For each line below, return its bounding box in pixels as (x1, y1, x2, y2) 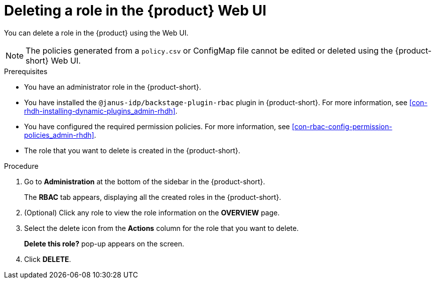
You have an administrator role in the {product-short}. (24, 82, 201, 91)
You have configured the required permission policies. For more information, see (24, 122, 290, 131)
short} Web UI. (26, 55, 81, 66)
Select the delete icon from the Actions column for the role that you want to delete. (24, 223, 299, 232)
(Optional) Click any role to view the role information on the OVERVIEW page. (24, 208, 280, 217)
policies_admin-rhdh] (24, 130, 94, 139)
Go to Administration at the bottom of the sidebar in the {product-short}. (24, 177, 265, 186)
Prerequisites (4, 67, 48, 76)
